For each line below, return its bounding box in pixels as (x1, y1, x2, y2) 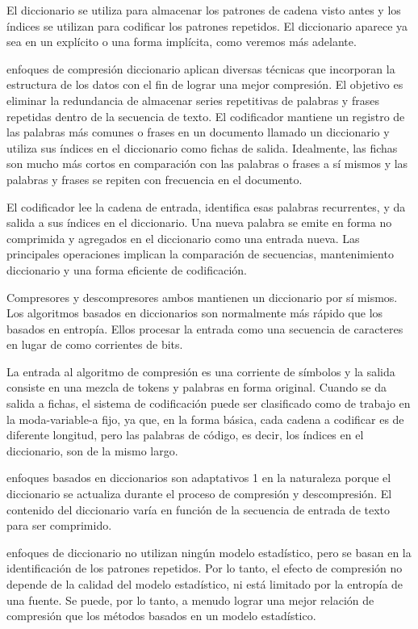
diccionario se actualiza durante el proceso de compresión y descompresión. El (6, 485, 392, 502)
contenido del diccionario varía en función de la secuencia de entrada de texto (6, 501, 391, 518)
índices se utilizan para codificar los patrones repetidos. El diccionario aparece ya (6, 17, 408, 34)
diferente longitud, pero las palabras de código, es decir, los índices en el (6, 426, 364, 443)
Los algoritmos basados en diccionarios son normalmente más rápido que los (6, 304, 383, 321)
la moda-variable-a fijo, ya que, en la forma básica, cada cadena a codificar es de (6, 410, 404, 427)
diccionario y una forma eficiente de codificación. (6, 261, 247, 278)
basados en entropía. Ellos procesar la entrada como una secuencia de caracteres (6, 320, 403, 337)
